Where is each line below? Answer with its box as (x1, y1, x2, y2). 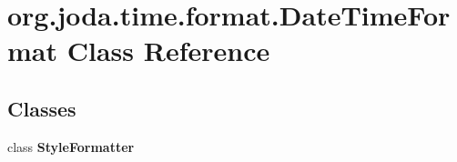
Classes (7, 94, 76, 122)
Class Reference (66, 32, 270, 69)
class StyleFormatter (7, 137, 135, 156)
